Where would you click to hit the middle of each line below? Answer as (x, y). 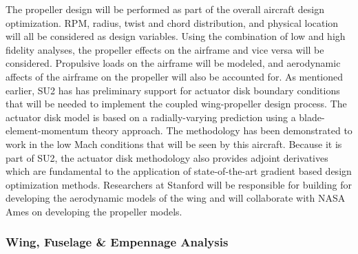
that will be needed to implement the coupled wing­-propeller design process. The (176, 104)
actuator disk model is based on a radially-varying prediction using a (151, 117)
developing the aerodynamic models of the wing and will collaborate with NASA (176, 198)
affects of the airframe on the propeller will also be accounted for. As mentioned (175, 76)
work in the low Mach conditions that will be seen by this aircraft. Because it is (174, 144)
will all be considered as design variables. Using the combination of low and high (176, 36)
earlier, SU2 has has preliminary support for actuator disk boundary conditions (173, 90)
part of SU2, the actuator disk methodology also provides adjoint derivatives (167, 157)
